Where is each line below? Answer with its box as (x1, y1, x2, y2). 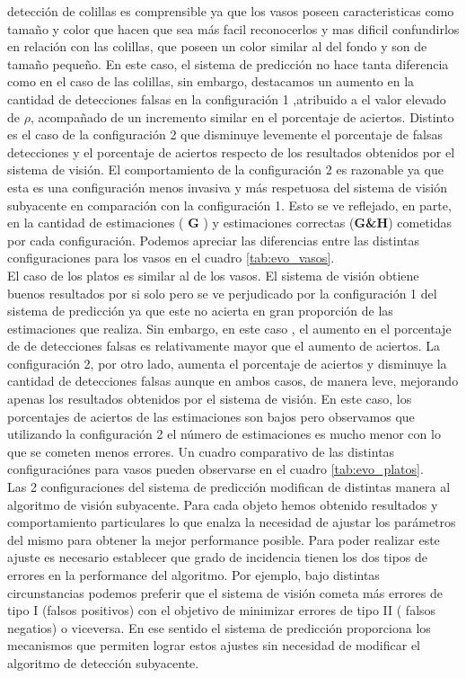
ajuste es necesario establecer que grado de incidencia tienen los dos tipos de (7, 548, 428, 566)
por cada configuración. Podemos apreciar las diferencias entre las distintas (7, 230, 420, 249)
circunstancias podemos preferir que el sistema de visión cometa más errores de (7, 583, 443, 602)
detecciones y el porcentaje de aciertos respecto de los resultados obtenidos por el (7, 142, 455, 161)
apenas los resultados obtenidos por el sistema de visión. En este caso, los (7, 389, 412, 408)
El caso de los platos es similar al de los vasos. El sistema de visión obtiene (7, 265, 419, 284)
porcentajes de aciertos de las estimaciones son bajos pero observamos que (7, 406, 415, 425)
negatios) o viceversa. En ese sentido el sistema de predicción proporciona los (7, 618, 431, 637)
